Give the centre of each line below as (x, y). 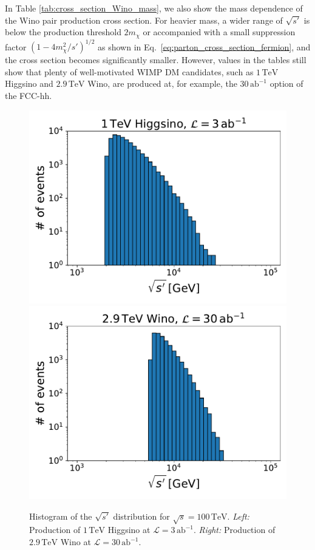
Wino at (76, 542)
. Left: (238, 516)
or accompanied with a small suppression (219, 32)
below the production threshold (63, 32)
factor (16, 46)
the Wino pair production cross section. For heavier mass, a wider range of (144, 20)
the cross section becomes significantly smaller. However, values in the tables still (156, 60)
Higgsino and (29, 83)
